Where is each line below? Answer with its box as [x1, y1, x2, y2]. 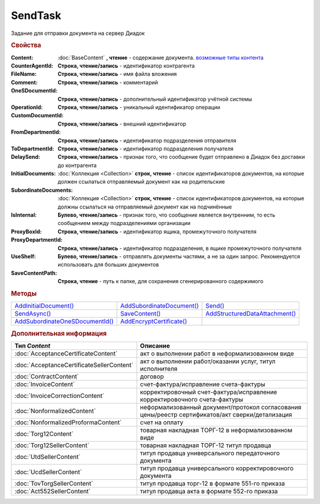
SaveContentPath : [11, 269, 57, 277]
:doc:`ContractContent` [14, 372, 79, 380]
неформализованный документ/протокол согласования [140, 403, 302, 411]
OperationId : [11, 104, 43, 111]
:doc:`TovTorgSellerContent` [14, 479, 94, 487]
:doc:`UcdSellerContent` [14, 468, 82, 476]
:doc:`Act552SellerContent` [14, 487, 91, 495]
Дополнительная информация [11, 329, 107, 338]
